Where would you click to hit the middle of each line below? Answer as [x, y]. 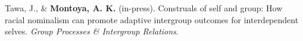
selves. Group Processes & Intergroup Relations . [92, 31]
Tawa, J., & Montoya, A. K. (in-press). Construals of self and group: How [144, 8]
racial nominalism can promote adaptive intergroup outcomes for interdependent [152, 19]
